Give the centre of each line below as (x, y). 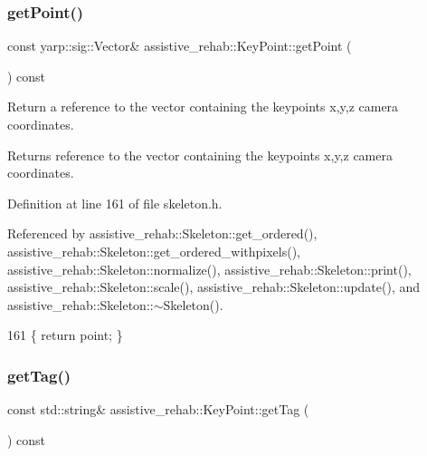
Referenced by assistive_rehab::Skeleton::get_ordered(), (162, 233)
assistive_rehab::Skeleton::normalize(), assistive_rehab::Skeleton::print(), (209, 269)
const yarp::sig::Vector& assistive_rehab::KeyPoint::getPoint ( (180, 46)
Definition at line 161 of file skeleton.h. (115, 203)
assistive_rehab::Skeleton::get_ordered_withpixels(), (154, 251)
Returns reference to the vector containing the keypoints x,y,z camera (200, 155)
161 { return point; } (65, 335)
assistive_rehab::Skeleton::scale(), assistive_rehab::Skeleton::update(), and (214, 287)
